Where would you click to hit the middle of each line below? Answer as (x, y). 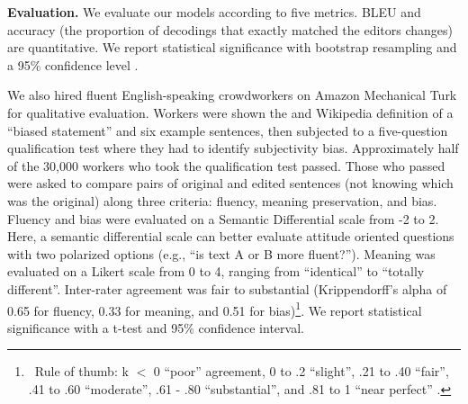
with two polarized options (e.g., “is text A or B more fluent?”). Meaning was (221, 253)
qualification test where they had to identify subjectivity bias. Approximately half (233, 148)
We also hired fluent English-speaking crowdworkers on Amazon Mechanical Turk (232, 95)
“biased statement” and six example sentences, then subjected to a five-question (228, 130)
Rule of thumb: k (81, 371)
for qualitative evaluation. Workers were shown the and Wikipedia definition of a (230, 112)
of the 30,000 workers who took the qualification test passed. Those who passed (226, 165)
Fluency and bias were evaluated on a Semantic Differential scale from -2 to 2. (223, 218)
